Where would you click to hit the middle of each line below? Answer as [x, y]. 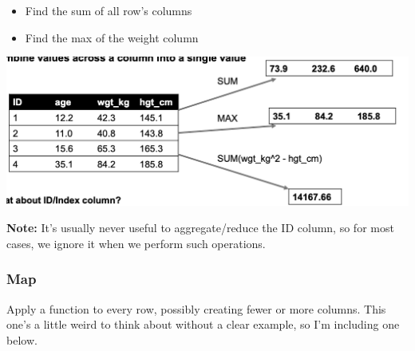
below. [22, 339]
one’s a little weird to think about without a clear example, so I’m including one [203, 324]
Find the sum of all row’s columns [109, 10]
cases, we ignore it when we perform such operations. [136, 243]
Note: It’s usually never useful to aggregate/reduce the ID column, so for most [200, 228]
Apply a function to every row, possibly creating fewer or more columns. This [196, 308]
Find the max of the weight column [112, 37]
